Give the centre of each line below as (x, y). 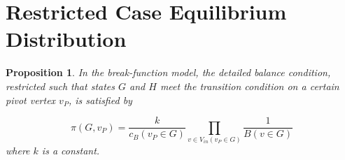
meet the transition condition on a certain (249, 86)
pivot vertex (31, 100)
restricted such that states (61, 86)
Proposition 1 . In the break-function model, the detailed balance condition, (168, 72)
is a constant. (71, 150)
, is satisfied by (100, 100)
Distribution (66, 39)
